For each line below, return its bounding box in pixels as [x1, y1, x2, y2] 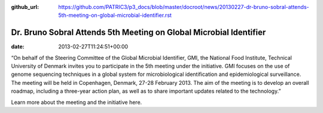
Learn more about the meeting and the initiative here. [11, 99, 142, 106]
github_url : [11, 4, 39, 10]
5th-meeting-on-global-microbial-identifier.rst [58, 12, 172, 19]
